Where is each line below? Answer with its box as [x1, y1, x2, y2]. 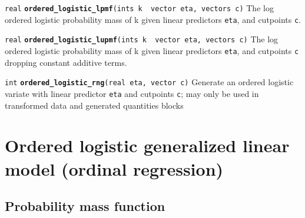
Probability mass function [5, 197, 165, 215]
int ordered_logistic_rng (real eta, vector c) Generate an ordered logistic [5, 76, 294, 88]
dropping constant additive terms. [5, 56, 127, 68]
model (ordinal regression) [5, 156, 224, 180]
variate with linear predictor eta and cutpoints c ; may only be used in [5, 87, 259, 99]
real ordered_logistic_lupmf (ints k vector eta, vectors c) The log [5, 33, 279, 45]
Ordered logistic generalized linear [5, 133, 290, 157]
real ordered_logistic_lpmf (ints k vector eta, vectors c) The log [5, 2, 274, 14]
